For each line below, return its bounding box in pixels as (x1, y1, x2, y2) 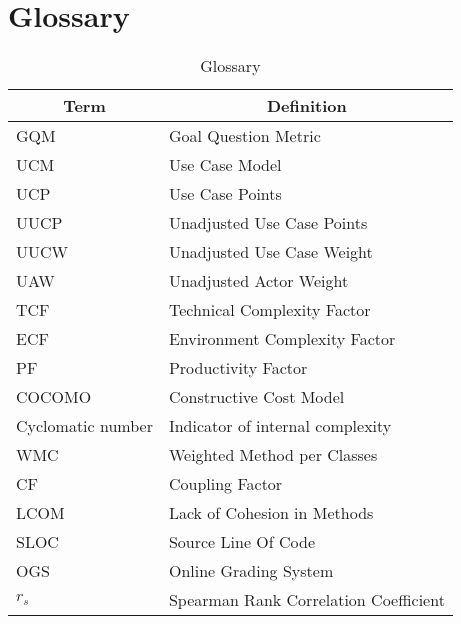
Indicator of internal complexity (168, 414, 392, 438)
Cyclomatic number (16, 414, 153, 438)
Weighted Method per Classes (168, 443, 378, 467)
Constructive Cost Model (168, 385, 345, 409)
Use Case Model (168, 153, 282, 177)
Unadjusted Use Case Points (168, 211, 368, 235)
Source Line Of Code (168, 530, 315, 554)
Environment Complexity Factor (168, 327, 396, 351)
